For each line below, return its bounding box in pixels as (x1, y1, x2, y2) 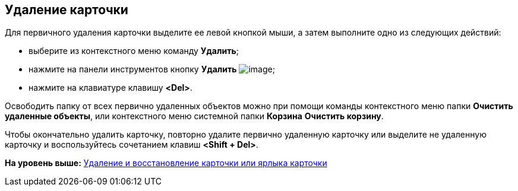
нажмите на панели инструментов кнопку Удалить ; (29, 64, 275, 75)
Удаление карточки (5, 2, 128, 17)
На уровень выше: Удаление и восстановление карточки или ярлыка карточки (5, 158, 327, 168)
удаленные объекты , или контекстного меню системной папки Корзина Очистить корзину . (5, 111, 384, 122)
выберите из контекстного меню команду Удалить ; (29, 46, 239, 56)
